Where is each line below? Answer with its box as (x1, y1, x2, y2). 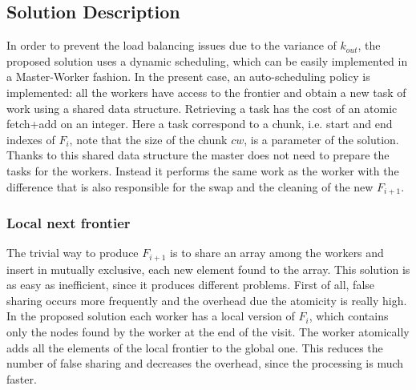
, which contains (309, 308, 389, 324)
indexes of (6, 131, 55, 147)
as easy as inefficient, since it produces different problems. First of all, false (6, 276, 375, 293)
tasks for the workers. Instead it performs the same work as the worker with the (6, 162, 399, 179)
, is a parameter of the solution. (244, 131, 399, 147)
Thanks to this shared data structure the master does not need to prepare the (6, 147, 390, 163)
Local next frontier (6, 212, 131, 232)
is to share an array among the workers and (170, 244, 384, 261)
